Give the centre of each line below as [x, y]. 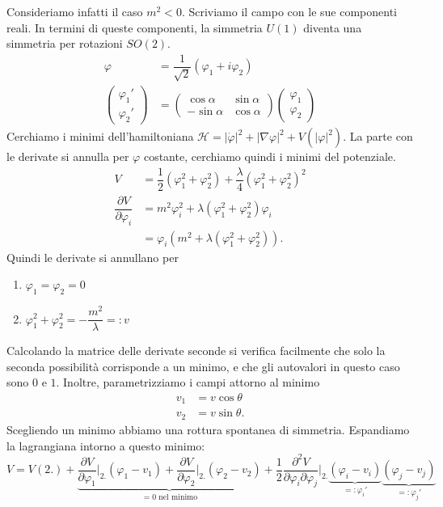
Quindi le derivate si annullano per [93, 257]
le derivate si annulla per [68, 156]
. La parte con [378, 136]
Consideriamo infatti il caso [75, 11]
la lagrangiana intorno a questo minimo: [106, 445]
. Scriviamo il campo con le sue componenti [289, 11]
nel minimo [178, 498]
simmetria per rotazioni [65, 43]
